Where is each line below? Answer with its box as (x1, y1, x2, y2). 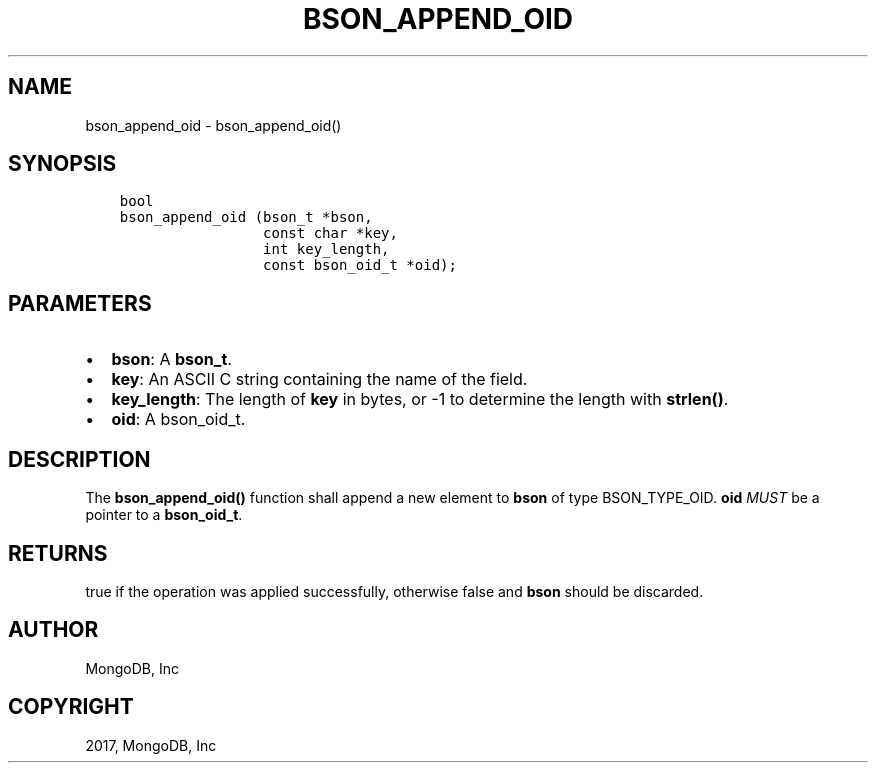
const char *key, (263, 225, 398, 242)
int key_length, (263, 241, 390, 258)
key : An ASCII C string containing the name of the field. (111, 369, 528, 390)
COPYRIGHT (8, 694, 134, 720)
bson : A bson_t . (111, 349, 232, 370)
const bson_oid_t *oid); (263, 257, 457, 274)
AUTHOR (8, 617, 99, 643)
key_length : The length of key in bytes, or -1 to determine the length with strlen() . (111, 389, 729, 410)
